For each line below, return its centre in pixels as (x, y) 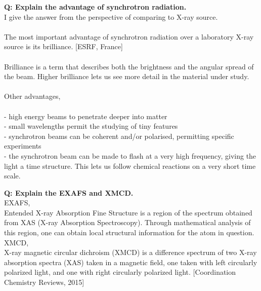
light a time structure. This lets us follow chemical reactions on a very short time (130, 166)
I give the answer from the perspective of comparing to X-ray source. (111, 16)
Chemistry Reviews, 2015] (44, 282)
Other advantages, (32, 96)
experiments (23, 146)
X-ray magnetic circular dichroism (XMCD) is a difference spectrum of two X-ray (130, 252)
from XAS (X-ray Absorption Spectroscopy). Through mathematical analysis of (127, 222)
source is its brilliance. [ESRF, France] (63, 46)
